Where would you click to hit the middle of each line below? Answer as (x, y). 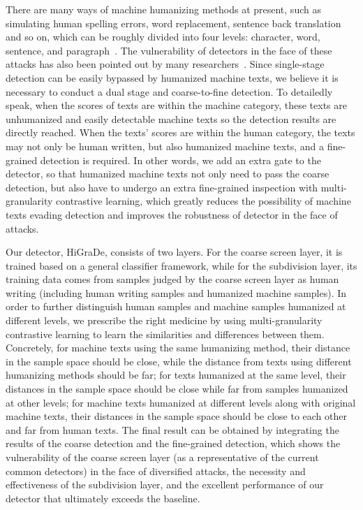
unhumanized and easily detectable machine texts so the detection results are (171, 118)
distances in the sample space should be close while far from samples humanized (177, 389)
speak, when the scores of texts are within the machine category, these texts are (176, 105)
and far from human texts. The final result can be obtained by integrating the (172, 429)
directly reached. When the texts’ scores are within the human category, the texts (180, 132)
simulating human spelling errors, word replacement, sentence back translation (173, 23)
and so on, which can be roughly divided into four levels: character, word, (163, 37)
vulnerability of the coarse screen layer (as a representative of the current (162, 457)
